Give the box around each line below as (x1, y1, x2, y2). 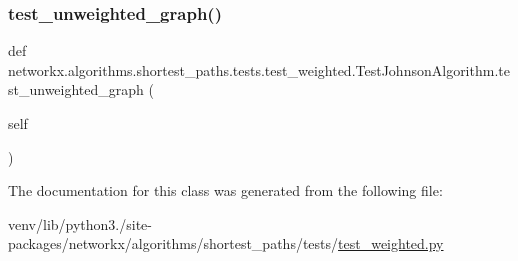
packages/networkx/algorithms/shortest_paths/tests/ (8, 233, 339, 254)
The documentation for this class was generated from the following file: (8, 180, 443, 201)
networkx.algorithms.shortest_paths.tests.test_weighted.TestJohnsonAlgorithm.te (8, 59, 510, 80)
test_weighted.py (338, 233, 444, 254)
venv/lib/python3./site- (8, 213, 152, 234)
